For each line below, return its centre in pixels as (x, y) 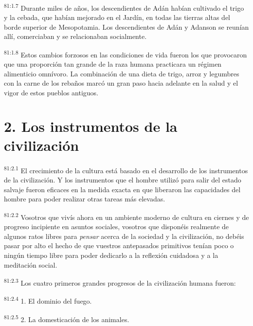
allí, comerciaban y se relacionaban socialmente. (75, 36)
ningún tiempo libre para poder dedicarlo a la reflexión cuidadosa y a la (111, 255)
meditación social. (31, 264)
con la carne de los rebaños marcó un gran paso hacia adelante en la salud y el (121, 83)
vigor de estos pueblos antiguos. (51, 93)
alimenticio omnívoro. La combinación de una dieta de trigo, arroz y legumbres (122, 73)
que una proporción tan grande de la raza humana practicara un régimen (113, 64)
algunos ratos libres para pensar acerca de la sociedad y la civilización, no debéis (124, 236)
